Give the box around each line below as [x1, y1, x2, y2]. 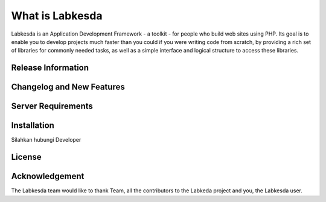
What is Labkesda [11, 9, 103, 22]
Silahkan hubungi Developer [11, 136, 81, 144]
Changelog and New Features [11, 82, 125, 92]
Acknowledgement [11, 171, 85, 181]
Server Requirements [11, 101, 94, 112]
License [11, 152, 42, 162]
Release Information [11, 63, 89, 73]
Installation [11, 121, 54, 131]
